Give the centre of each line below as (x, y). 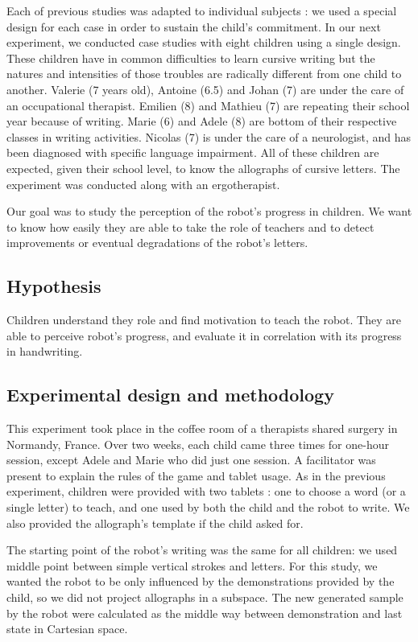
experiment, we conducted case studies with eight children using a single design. (204, 42)
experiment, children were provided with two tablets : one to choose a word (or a (206, 491)
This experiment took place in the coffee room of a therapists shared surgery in (202, 428)
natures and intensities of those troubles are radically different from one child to (204, 74)
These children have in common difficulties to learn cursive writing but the (191, 58)
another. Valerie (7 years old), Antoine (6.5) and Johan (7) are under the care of (205, 89)
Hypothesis (54, 286)
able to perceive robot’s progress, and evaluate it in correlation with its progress (204, 335)
